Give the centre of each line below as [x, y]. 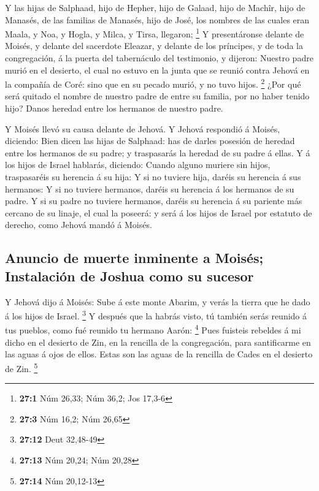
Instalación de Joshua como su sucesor [129, 276]
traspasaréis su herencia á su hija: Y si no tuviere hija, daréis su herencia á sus [153, 177]
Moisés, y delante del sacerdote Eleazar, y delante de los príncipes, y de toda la [154, 46]
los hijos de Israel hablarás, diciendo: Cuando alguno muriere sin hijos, [138, 165]
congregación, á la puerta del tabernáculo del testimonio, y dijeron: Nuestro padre [159, 58]
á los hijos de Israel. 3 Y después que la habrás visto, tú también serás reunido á [156, 315]
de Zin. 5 [21, 367]
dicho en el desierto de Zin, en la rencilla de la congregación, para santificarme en [158, 342]
